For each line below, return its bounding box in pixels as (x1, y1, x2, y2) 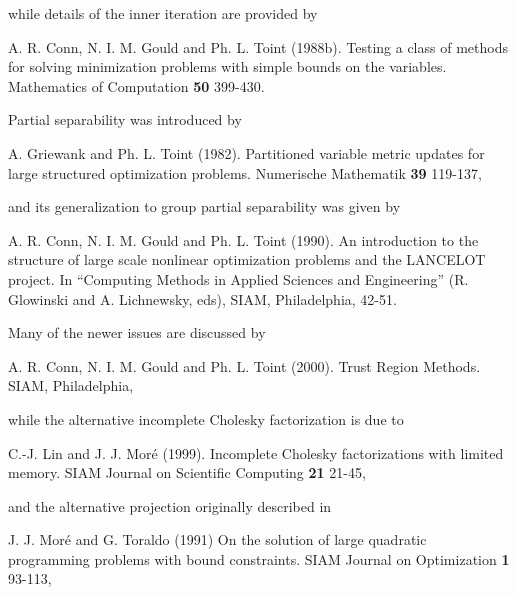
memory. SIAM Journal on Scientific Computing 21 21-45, (8, 462, 366, 483)
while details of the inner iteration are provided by (8, 3, 318, 23)
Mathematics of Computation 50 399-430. (8, 75, 265, 96)
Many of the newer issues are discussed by (8, 322, 266, 343)
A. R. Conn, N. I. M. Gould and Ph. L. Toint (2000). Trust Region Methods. (8, 355, 481, 376)
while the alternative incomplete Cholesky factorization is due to (8, 408, 404, 429)
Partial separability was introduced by (8, 109, 242, 130)
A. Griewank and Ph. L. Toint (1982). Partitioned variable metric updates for (8, 142, 485, 163)
